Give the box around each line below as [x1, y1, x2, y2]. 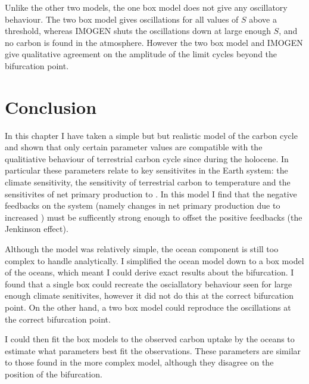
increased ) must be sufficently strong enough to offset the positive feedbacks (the [5, 210, 302, 223]
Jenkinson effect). [5, 222, 68, 235]
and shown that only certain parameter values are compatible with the [5, 141, 263, 153]
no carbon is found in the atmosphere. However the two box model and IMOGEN [5, 36, 303, 48]
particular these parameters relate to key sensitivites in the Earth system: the [5, 164, 288, 176]
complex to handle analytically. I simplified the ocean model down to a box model [5, 254, 304, 267]
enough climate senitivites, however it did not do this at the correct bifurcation [5, 289, 294, 302]
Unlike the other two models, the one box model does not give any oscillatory [5, 1, 288, 13]
